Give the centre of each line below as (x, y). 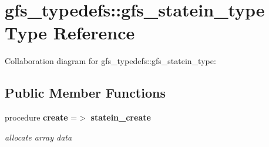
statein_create (121, 117)
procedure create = (41, 117)
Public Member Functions (85, 93)
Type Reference (70, 33)
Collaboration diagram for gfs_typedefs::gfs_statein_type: (110, 61)
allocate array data (38, 137)
